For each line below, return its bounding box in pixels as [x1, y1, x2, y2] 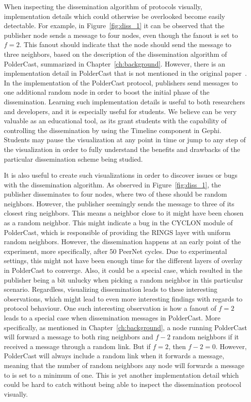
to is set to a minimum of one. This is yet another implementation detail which [4, 369, 239, 380]
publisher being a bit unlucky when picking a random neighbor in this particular [4, 274, 243, 285]
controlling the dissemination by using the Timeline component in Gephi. [4, 125, 221, 135]
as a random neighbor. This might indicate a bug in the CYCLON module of [4, 218, 233, 228]
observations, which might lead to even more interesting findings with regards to [4, 293, 243, 303]
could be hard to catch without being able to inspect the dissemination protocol [4, 379, 241, 389]
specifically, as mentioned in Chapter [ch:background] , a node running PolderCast [4, 322, 247, 332]
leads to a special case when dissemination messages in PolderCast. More [4, 313, 220, 322]
